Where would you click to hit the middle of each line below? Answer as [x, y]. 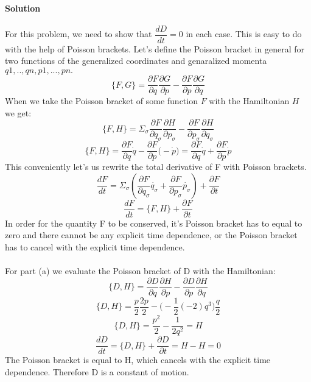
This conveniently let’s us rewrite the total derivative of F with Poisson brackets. [156, 167]
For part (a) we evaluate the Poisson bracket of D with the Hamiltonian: [140, 271]
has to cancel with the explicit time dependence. [95, 247]
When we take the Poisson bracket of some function [101, 101]
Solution [23, 8]
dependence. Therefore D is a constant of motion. [97, 371]
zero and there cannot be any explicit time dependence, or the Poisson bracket [151, 235]
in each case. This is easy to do [244, 34]
